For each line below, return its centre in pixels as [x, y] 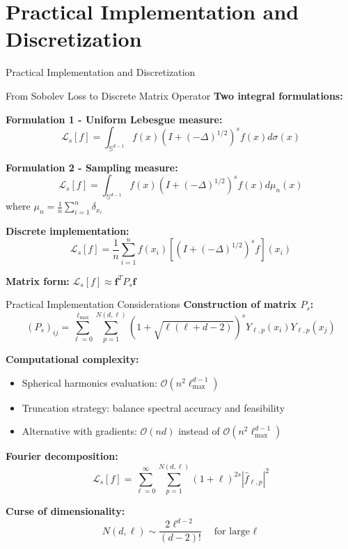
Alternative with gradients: [79, 431]
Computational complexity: [72, 359]
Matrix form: [38, 280]
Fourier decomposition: [62, 456]
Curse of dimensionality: [65, 511]
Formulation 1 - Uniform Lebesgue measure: [114, 119]
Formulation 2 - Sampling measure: [92, 167]
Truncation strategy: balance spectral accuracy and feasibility [153, 407]
